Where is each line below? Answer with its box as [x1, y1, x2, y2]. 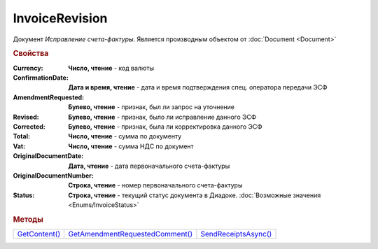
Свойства [13, 49, 49, 59]
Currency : [13, 64, 43, 72]
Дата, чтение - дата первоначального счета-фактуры [68, 162, 230, 170]
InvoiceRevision [13, 10, 108, 26]
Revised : [13, 113, 39, 121]
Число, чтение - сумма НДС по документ [68, 142, 194, 150]
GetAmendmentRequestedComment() [68, 229, 192, 239]
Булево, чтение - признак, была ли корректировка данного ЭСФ [68, 122, 262, 131]
